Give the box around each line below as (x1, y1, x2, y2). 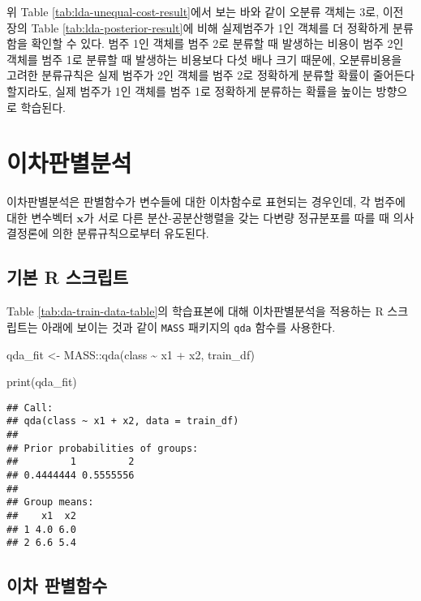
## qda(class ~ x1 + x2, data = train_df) (6, 415, 239, 427)
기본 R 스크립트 (6, 264, 129, 290)
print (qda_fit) (6, 373, 77, 390)
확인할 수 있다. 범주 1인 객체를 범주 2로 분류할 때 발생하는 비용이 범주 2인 (31, 35, 404, 52)
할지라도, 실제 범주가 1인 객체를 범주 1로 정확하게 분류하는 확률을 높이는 (6, 82, 372, 99)
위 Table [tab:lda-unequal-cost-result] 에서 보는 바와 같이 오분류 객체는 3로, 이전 (6, 3, 404, 19)
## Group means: (6, 496, 94, 509)
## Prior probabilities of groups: (6, 442, 199, 454)
